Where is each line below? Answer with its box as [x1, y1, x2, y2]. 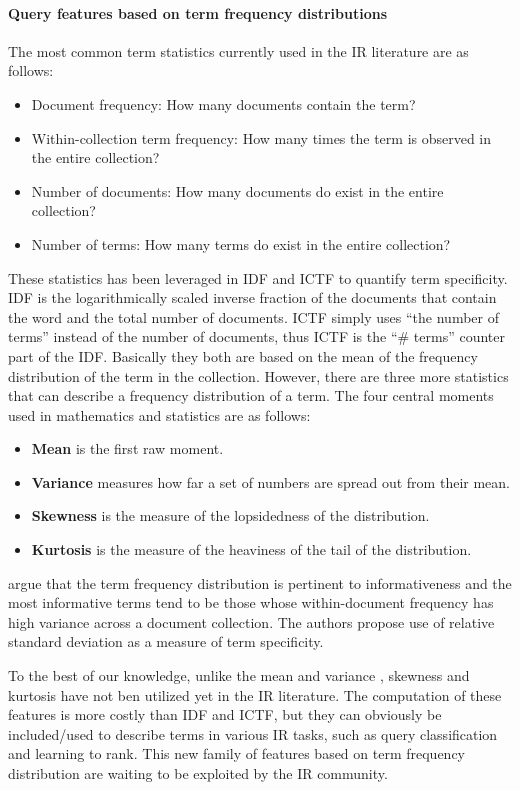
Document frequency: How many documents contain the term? [31, 93, 416, 114]
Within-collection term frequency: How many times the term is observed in [31, 127, 492, 148]
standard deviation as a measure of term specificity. [8, 631, 324, 652]
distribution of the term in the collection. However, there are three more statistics [8, 365, 509, 386]
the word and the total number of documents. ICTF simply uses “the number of [8, 306, 499, 327]
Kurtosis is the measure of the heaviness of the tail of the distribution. [31, 539, 472, 560]
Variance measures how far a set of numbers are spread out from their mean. [31, 471, 510, 492]
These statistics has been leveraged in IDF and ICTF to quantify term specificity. [8, 267, 508, 288]
